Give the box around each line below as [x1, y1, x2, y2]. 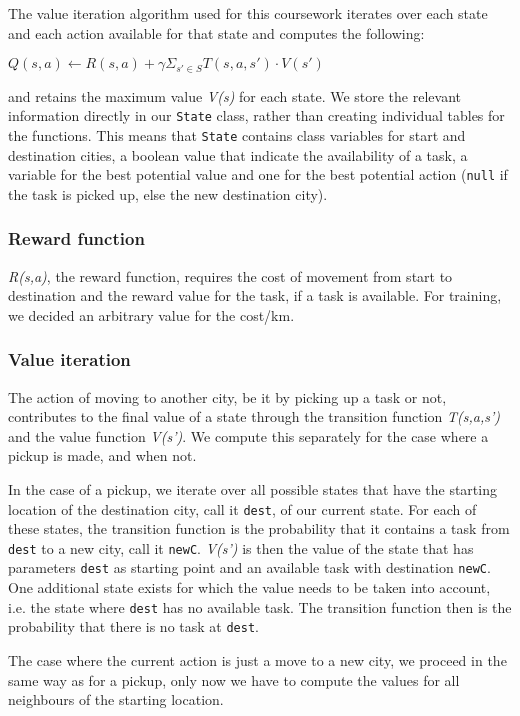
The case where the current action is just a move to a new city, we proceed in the [8, 650, 507, 671]
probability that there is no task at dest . [8, 616, 259, 637]
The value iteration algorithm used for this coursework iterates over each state [8, 3, 488, 23]
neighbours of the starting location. [8, 689, 224, 710]
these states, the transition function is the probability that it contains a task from [8, 518, 510, 539]
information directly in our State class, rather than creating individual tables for [8, 105, 505, 126]
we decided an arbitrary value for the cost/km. [8, 304, 295, 325]
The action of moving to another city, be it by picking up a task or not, [8, 386, 447, 407]
